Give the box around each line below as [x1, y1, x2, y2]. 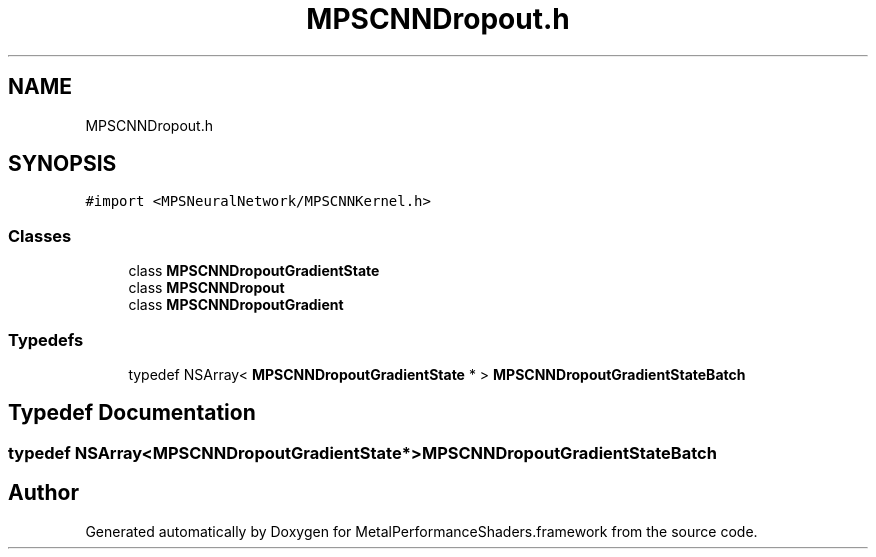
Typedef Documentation [8, 400, 256, 426]
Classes [8, 225, 72, 246]
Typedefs [8, 329, 84, 350]
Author [8, 480, 79, 506]
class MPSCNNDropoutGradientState [128, 262, 380, 280]
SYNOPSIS [8, 151, 117, 177]
